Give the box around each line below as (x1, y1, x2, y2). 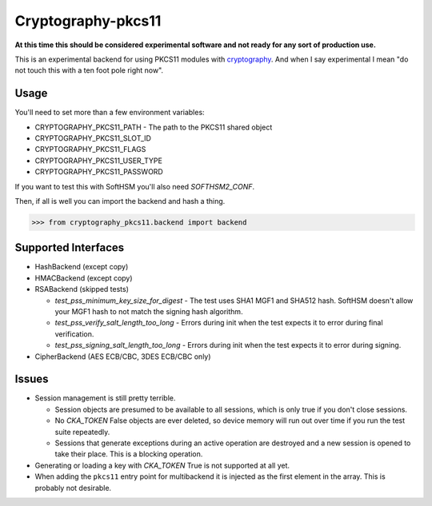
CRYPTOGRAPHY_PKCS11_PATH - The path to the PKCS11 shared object (34, 122, 273, 132)
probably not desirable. (34, 483, 112, 492)
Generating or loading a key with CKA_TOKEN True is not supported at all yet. (34, 460, 290, 470)
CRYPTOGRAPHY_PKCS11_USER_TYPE (34, 156, 163, 165)
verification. (54, 329, 94, 339)
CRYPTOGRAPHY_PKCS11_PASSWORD (34, 167, 163, 177)
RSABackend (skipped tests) (34, 285, 130, 294)
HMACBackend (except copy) (34, 273, 133, 283)
